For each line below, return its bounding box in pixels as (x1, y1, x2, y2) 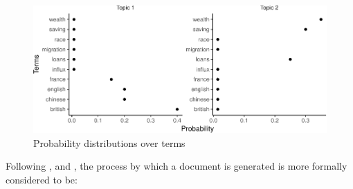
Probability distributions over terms (33, 135, 185, 150)
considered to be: (6, 172, 78, 186)
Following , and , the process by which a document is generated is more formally (6, 159, 347, 173)
